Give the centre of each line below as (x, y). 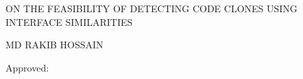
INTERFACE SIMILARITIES (69, 21)
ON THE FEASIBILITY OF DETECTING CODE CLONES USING (151, 8)
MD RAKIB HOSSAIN (54, 45)
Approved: (27, 67)
